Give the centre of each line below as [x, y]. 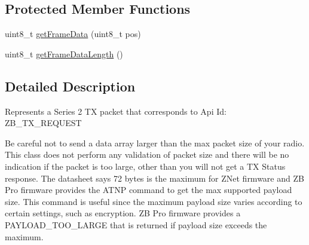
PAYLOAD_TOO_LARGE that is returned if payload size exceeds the [136, 224]
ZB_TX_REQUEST [43, 123]
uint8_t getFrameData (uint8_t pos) [73, 34]
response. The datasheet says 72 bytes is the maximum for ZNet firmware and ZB [154, 178]
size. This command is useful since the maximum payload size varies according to [154, 201]
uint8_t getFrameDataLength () [64, 53]
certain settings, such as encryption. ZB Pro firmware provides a [123, 213]
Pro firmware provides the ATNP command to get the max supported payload [149, 190]
